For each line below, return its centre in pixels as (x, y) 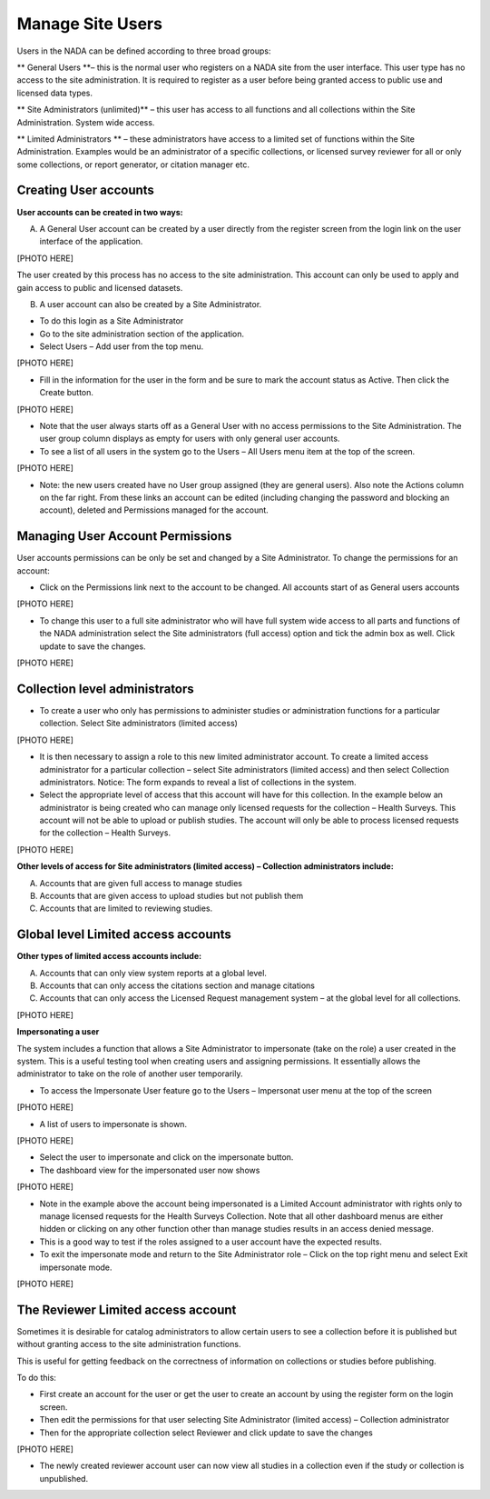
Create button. (67, 393)
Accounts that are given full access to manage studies (141, 883)
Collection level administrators (105, 689)
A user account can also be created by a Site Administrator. (151, 304)
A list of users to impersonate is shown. (113, 1124)
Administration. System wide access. (86, 122)
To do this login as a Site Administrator (112, 321)
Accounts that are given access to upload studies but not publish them (171, 896)
